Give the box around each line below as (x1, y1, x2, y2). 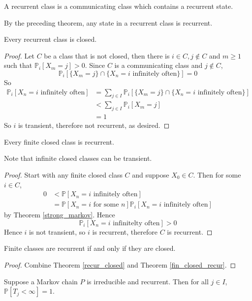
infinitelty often (113, 219, 160, 227)
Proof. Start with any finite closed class (4, 170, 123, 180)
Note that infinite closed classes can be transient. (4, 153, 152, 163)
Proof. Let (4, 50, 34, 60)
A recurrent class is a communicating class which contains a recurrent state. (4, 1, 233, 11)
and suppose (132, 170, 169, 180)
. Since (85, 60, 105, 70)
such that (4, 60, 32, 70)
